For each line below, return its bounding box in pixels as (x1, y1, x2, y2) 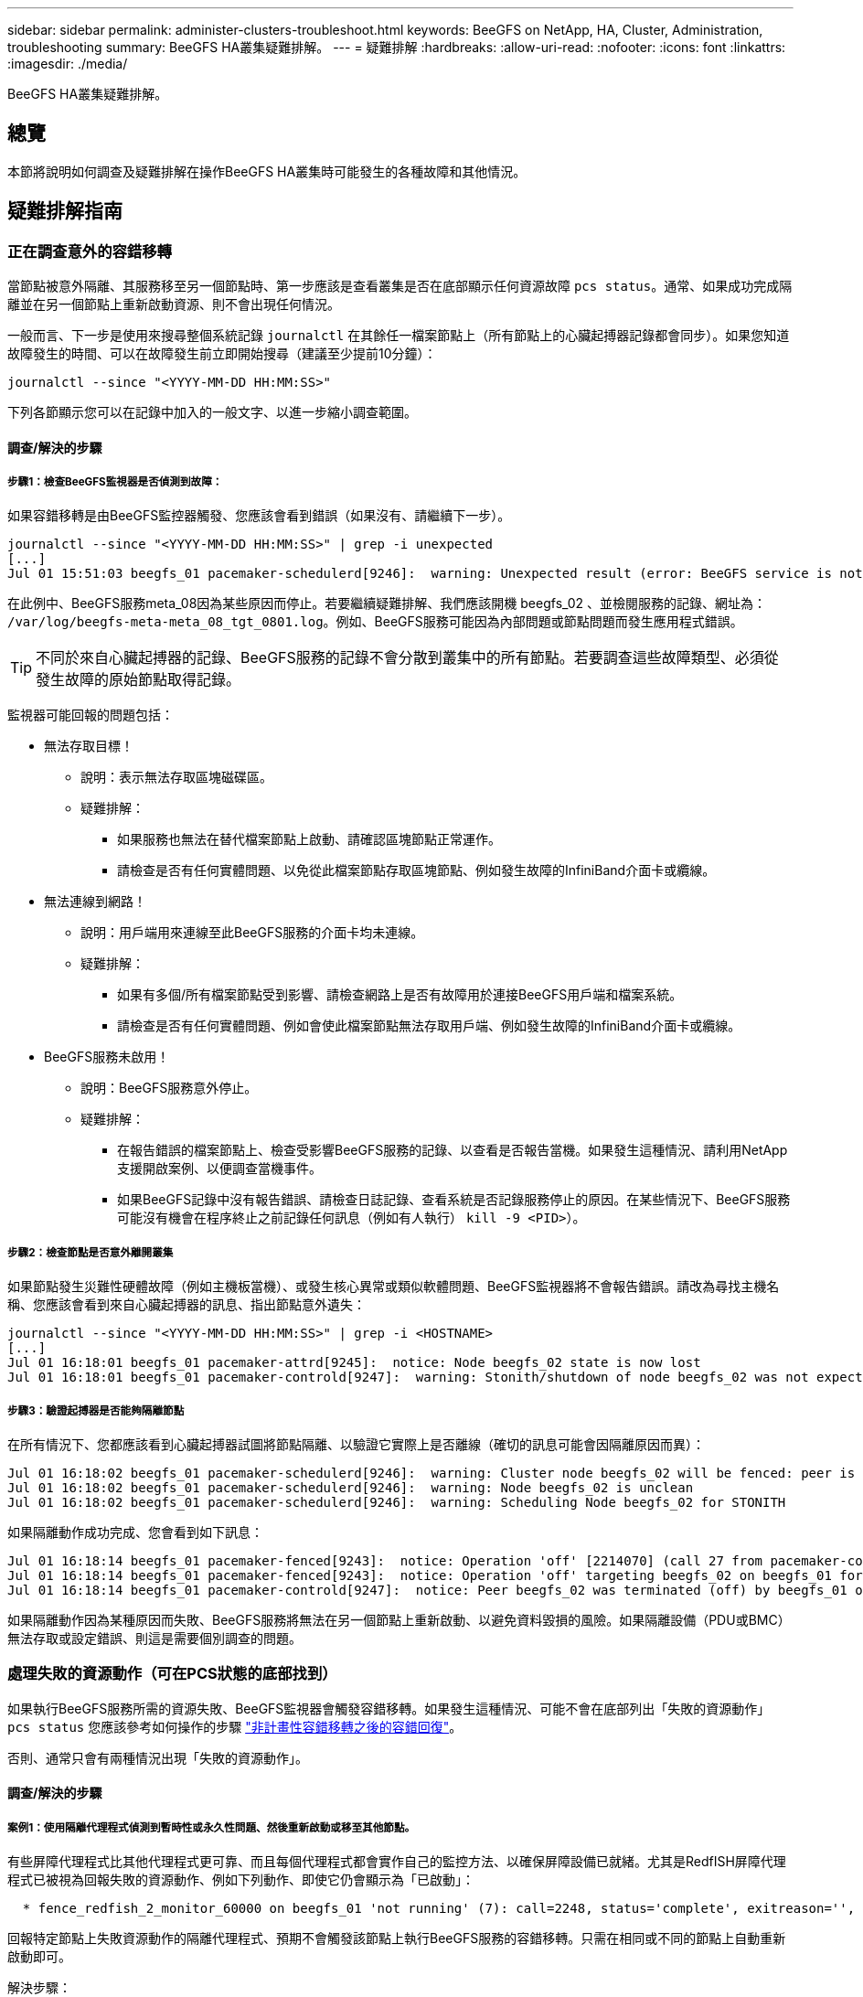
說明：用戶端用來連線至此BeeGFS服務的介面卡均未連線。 (80, 924, 424, 941)
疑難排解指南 (7, 199, 123, 223)
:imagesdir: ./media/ (7, 56, 128, 71)
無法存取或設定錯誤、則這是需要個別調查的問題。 (7, 1630, 302, 1647)
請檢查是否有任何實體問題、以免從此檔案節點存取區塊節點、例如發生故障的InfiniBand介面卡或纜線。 (117, 862, 716, 879)
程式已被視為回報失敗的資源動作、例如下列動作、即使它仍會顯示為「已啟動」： (7, 1872, 474, 1888)
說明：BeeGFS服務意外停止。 (80, 1080, 258, 1096)
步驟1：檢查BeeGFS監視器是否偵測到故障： (7, 475, 223, 489)
